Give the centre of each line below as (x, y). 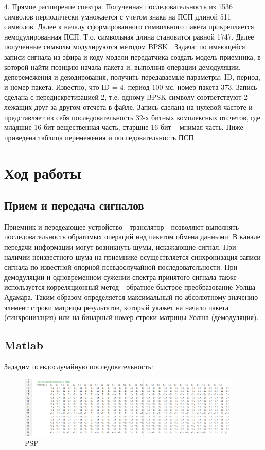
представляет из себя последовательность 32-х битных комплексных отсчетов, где (132, 117)
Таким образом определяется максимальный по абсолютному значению (147, 297)
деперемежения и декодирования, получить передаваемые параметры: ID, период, (132, 77)
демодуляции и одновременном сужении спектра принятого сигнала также (120, 277)
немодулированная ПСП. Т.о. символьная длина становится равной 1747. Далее (129, 36)
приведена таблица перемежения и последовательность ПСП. (100, 137)
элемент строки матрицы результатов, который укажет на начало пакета (116, 307)
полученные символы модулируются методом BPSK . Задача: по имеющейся (125, 46)
